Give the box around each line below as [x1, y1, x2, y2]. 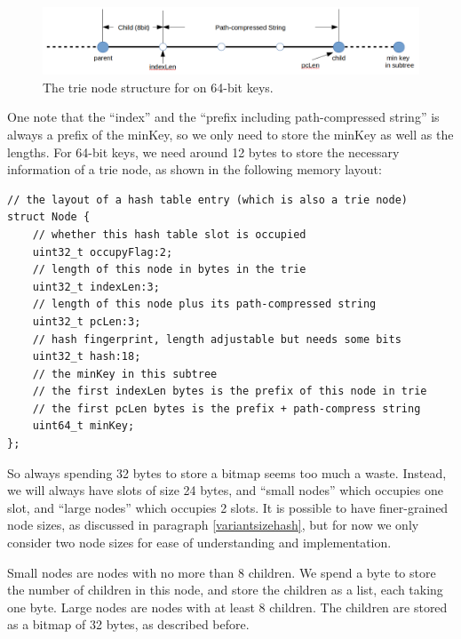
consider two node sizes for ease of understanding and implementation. [7, 533, 392, 552]
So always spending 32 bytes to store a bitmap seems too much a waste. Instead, [7, 463, 447, 482]
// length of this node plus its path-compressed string [32, 298, 377, 311]
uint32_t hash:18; [32, 350, 141, 363]
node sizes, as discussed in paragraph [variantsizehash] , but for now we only [7, 515, 419, 534]
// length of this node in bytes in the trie [32, 263, 306, 276]
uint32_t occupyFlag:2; [32, 245, 173, 259]
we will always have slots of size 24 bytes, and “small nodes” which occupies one [7, 481, 443, 499]
